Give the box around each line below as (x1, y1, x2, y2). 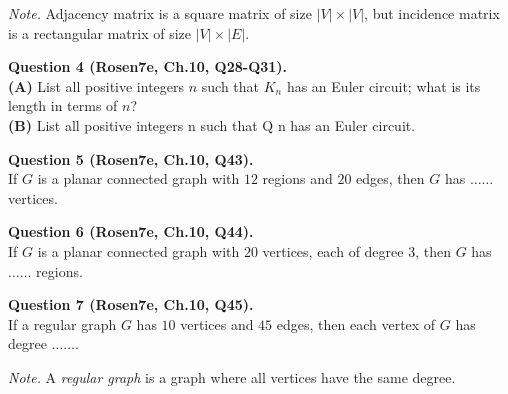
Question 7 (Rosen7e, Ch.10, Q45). (8, 294, 254, 315)
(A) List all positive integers (8, 75, 185, 96)
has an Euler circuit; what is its (286, 75, 481, 96)
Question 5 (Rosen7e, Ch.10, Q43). (8, 148, 254, 169)
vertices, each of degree (262, 240, 404, 261)
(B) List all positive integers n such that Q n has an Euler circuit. (8, 114, 416, 135)
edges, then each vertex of (276, 313, 436, 334)
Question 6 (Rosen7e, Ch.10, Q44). (8, 221, 254, 242)
